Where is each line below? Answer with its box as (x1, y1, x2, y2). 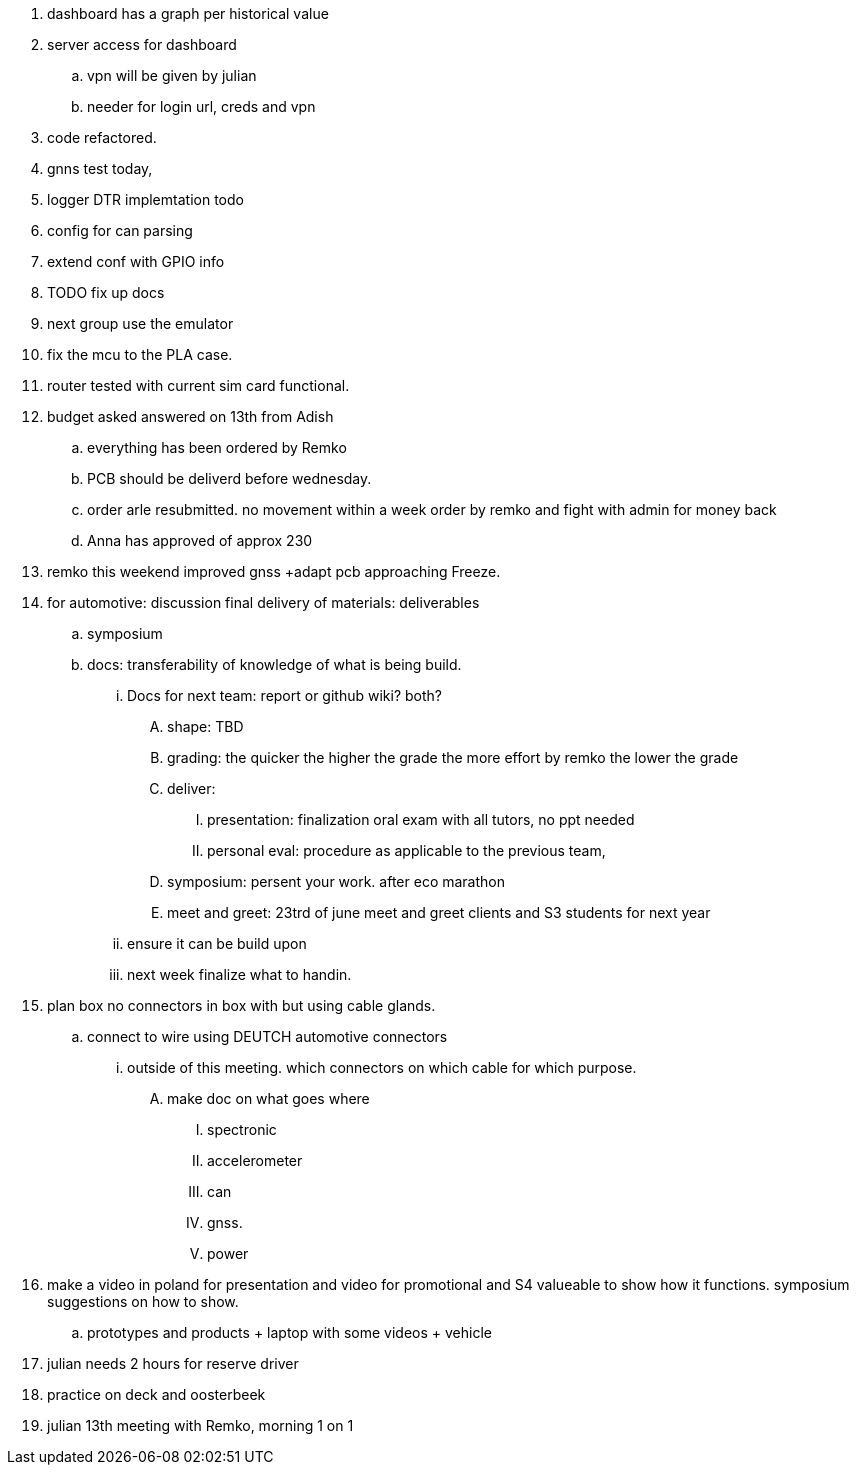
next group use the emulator (47, 315, 234, 332)
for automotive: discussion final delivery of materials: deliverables (47, 594, 480, 611)
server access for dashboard (47, 36, 237, 53)
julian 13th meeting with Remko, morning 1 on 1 (47, 1417, 354, 1434)
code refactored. (47, 129, 157, 146)
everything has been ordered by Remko (87, 439, 347, 456)
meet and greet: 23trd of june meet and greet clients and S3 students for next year (167, 904, 711, 921)
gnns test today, (47, 160, 153, 177)
